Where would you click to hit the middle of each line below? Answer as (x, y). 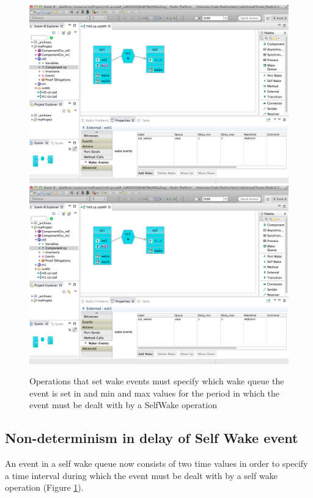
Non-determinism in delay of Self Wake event (152, 438)
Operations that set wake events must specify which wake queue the (157, 381)
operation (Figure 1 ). (44, 487)
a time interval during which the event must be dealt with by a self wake (141, 475)
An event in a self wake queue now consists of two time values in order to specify (156, 463)
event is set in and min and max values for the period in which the (155, 393)
